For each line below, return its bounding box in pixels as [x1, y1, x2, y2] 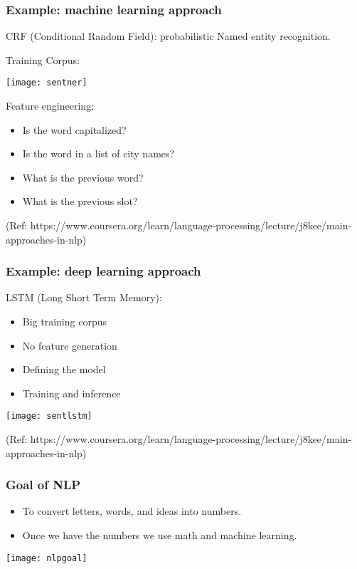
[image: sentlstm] [6, 411, 92, 422]
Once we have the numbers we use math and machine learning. [22, 528, 297, 543]
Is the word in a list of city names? [22, 146, 175, 161]
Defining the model [22, 362, 106, 377]
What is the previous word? [22, 169, 144, 184]
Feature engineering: [6, 98, 94, 113]
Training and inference [22, 385, 121, 400]
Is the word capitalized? [22, 122, 127, 137]
